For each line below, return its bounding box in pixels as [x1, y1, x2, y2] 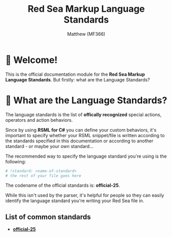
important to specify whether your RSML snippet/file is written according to [5, 132, 165, 138]
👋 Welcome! [5, 54, 58, 66]
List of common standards [5, 212, 91, 221]
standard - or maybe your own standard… [5, 143, 94, 149]
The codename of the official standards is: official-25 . [5, 182, 120, 188]
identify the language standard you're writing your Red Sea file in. [5, 198, 144, 204]
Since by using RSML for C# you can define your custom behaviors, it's [5, 126, 157, 133]
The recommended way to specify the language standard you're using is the [5, 153, 167, 159]
